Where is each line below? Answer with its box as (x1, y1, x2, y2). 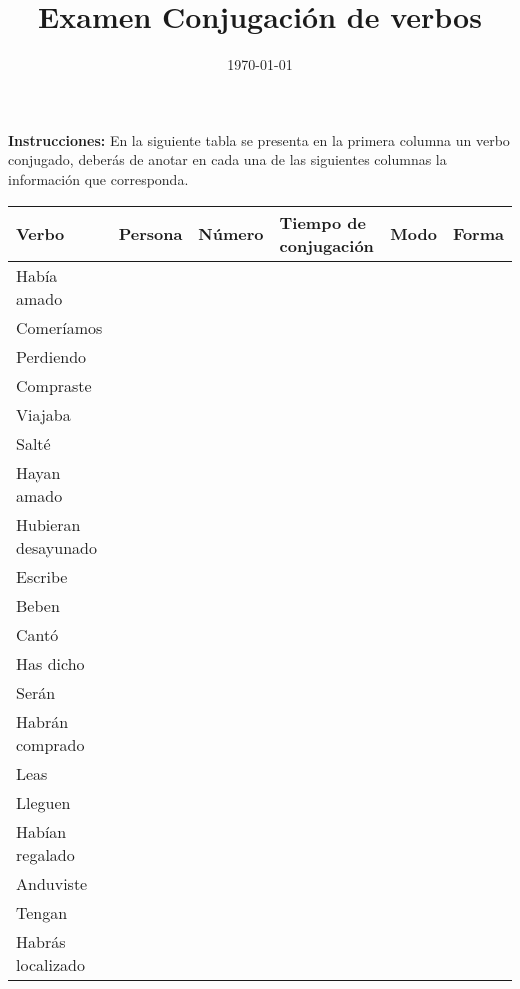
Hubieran (16, 512, 81, 536)
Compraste (16, 373, 92, 397)
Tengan (16, 900, 68, 924)
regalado (16, 842, 75, 866)
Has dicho (16, 651, 85, 675)
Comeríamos (16, 315, 103, 339)
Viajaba (16, 402, 71, 426)
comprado (16, 732, 85, 756)
